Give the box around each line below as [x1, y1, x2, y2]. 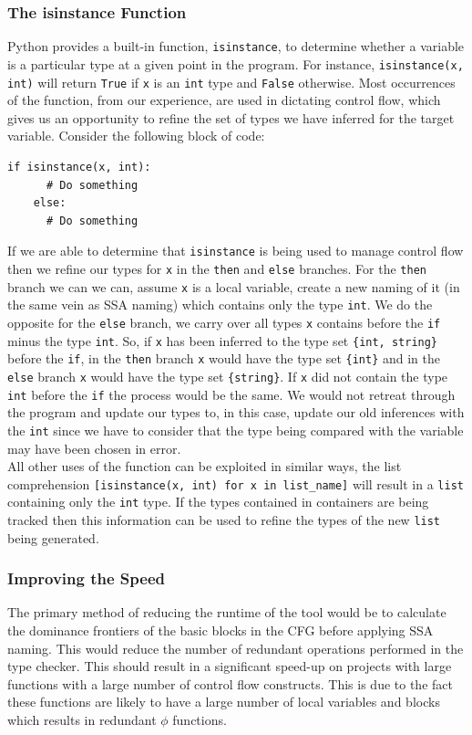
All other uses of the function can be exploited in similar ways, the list [7, 457, 402, 476]
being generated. [7, 528, 99, 547]
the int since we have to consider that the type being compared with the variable [7, 420, 464, 439]
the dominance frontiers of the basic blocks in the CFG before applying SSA [7, 621, 434, 640]
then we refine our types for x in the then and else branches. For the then [7, 259, 426, 278]
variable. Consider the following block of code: [7, 126, 265, 145]
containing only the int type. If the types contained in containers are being [7, 492, 429, 511]
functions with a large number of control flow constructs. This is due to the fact [7, 674, 453, 693]
